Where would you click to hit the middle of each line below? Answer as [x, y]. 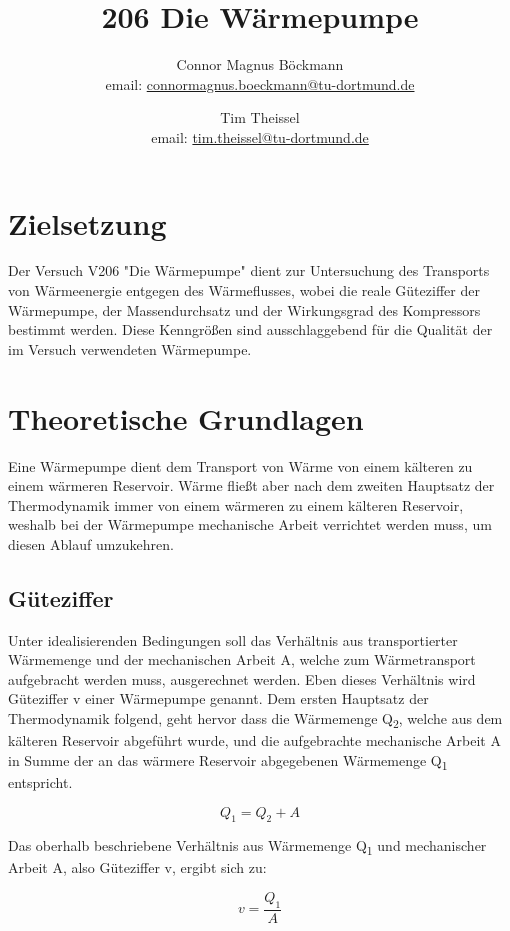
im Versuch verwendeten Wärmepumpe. [130, 348]
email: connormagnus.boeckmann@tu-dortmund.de [260, 83]
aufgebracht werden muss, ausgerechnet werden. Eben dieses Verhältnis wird [242, 678]
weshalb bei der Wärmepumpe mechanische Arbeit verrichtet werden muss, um [250, 524]
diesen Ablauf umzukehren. [91, 543]
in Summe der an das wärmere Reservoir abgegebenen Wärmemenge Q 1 [228, 761]
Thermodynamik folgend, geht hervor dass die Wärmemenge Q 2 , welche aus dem [255, 719]
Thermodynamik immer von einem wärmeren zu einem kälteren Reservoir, [236, 504]
